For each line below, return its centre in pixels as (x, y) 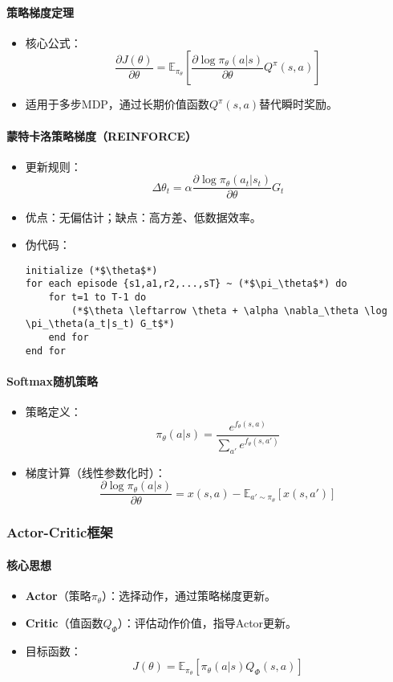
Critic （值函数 (64, 622)
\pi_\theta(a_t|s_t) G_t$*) (100, 324)
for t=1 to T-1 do (97, 297)
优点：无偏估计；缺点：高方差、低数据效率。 (143, 217)
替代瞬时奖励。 (299, 104)
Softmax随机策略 (52, 380)
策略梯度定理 (40, 12)
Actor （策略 (58, 596)
